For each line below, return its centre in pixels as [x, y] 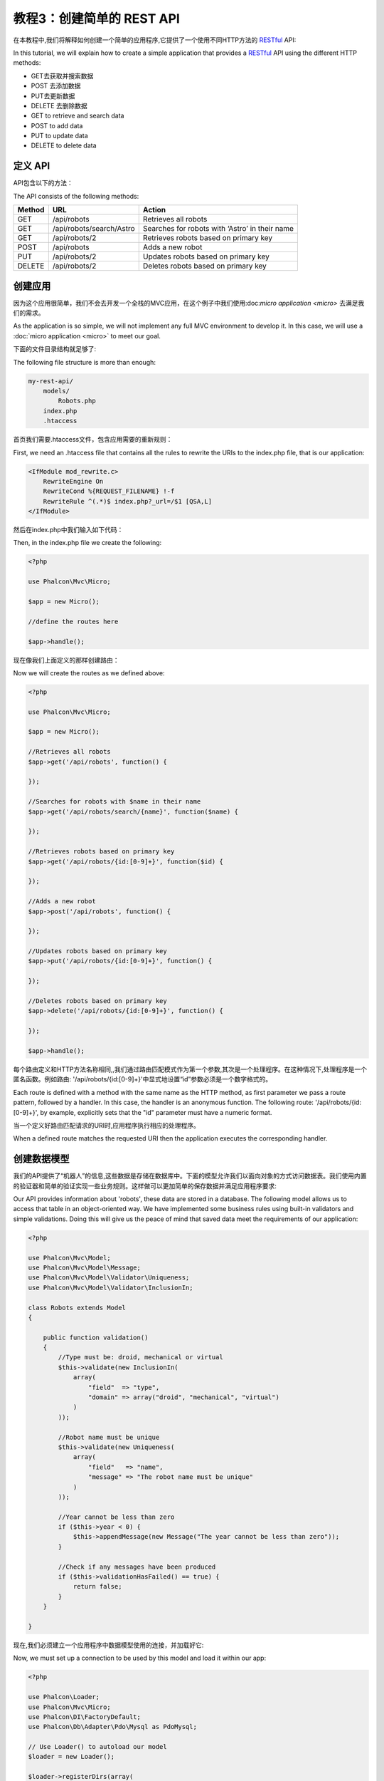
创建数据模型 [41, 1159]
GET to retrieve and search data [78, 116]
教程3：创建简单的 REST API [97, 19]
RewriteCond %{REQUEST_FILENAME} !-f [109, 491]
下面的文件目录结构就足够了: [55, 349]
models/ [57, 391]
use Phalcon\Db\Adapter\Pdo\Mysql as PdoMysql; [112, 1727]
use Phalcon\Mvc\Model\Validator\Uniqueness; [109, 1278]
